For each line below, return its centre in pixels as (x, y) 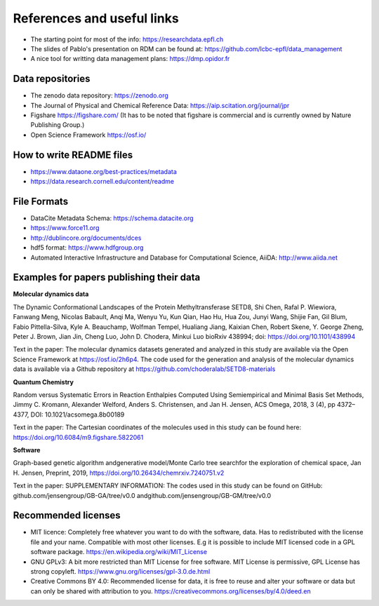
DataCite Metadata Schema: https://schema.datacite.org (112, 218)
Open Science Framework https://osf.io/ (88, 135)
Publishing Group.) (58, 125)
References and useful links (96, 18)
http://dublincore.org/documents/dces (86, 238)
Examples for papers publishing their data (107, 277)
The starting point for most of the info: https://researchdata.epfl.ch (127, 39)
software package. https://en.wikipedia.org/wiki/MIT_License (119, 552)
